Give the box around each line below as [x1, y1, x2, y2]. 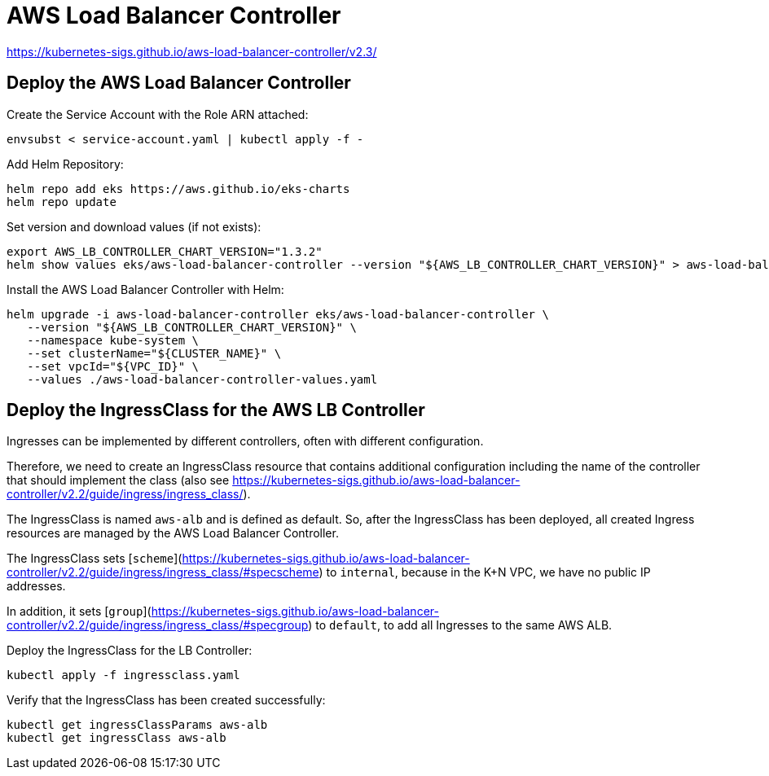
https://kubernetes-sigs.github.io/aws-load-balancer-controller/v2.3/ [7, 44, 377, 59]
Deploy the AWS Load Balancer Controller [7, 72, 351, 94]
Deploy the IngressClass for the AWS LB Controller [7, 400, 425, 421]
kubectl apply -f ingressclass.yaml [7, 669, 240, 682]
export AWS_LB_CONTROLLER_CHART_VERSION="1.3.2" [7, 244, 323, 258]
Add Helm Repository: [7, 156, 124, 171]
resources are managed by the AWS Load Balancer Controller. [7, 526, 339, 541]
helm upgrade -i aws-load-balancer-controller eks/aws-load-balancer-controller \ [7, 307, 549, 321]
